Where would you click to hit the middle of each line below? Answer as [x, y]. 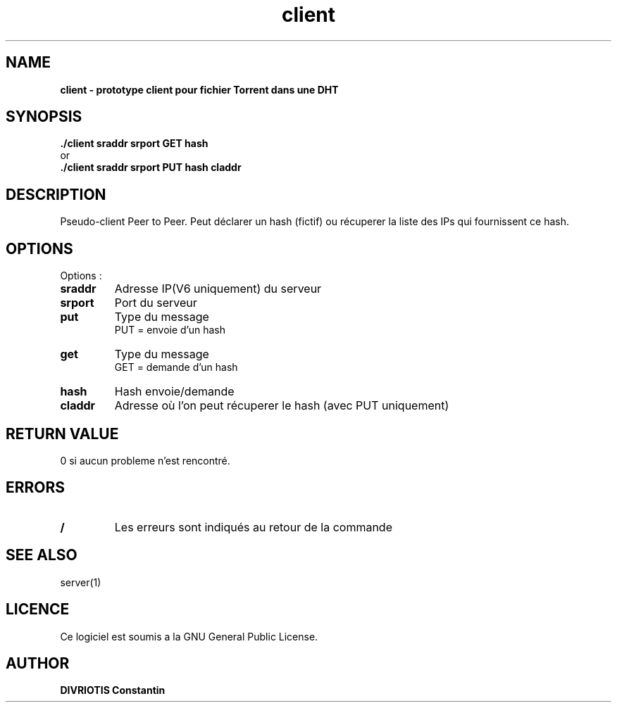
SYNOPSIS [44, 117]
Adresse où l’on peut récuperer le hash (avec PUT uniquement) [282, 406]
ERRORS [36, 488]
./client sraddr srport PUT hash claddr [151, 167]
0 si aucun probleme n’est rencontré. [145, 460]
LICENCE [38, 609]
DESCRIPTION [56, 194]
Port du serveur [156, 303]
